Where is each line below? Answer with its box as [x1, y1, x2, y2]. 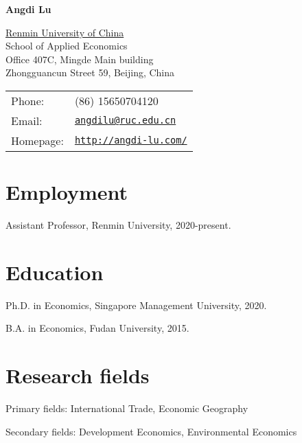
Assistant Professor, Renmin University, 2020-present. [5, 218, 231, 232]
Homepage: [11, 132, 64, 148]
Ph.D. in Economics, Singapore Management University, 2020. [5, 297, 267, 312]
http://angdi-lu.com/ [74, 135, 187, 146]
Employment [5, 178, 128, 206]
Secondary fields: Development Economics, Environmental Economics [5, 424, 297, 438]
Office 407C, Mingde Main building [5, 52, 154, 66]
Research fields [5, 361, 150, 389]
